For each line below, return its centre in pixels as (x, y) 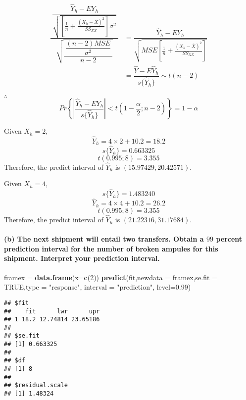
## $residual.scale (36, 385)
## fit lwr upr (52, 311)
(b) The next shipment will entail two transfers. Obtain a (104, 239)
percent (229, 239)
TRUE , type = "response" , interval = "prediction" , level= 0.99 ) (98, 287)
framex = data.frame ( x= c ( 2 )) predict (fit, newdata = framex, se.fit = (111, 277)
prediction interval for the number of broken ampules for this (111, 248)
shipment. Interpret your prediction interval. (82, 258)
